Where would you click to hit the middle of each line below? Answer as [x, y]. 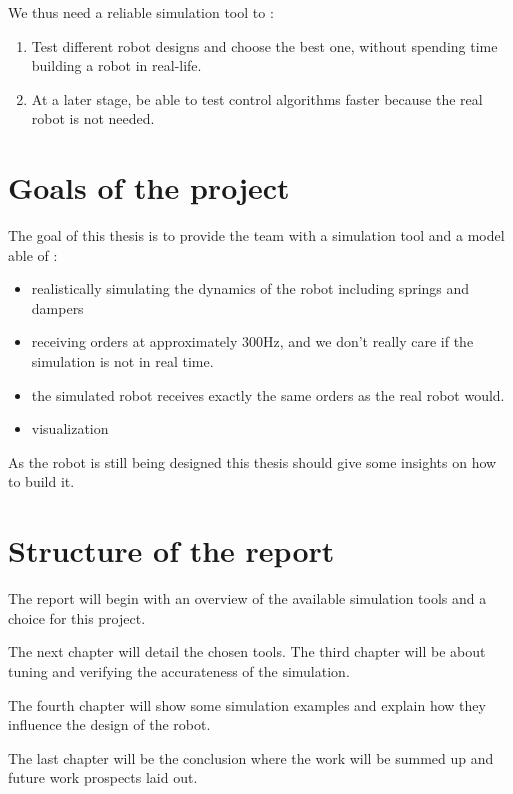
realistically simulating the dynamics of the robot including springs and [250, 288]
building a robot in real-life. [116, 65]
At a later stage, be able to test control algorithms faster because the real [257, 98]
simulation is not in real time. [122, 361]
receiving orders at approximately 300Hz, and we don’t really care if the [252, 341]
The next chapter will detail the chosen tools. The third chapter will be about [247, 651]
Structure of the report [171, 550]
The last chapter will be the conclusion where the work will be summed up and [251, 757]
